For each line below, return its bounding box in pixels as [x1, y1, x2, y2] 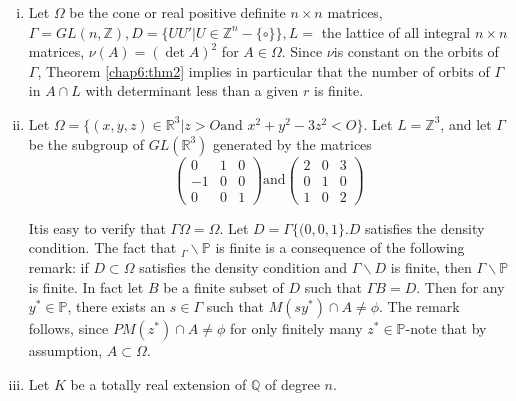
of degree [265, 373, 320, 394]
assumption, [28, 340, 103, 361]
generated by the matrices [213, 133, 372, 154]
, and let [440, 113, 492, 134]
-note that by [405, 318, 487, 339]
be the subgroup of [28, 133, 145, 154]
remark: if [28, 256, 89, 277]
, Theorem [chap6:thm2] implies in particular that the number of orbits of [37, 60, 490, 81]
